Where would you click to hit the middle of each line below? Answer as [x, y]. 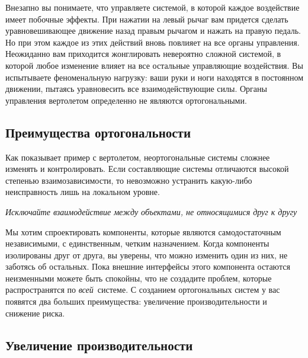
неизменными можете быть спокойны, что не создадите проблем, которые [139, 278]
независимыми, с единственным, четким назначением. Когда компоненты [137, 243]
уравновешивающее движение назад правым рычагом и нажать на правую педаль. [153, 31]
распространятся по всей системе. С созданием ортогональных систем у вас [143, 290]
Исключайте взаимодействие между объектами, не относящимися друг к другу [151, 211]
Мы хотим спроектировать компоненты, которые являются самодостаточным [143, 231]
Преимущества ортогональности [98, 132]
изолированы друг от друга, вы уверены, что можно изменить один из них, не [147, 255]
